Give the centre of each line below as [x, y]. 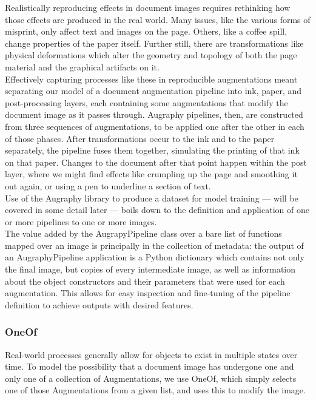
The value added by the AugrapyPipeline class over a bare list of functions [143, 233]
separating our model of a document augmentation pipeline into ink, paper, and [153, 91]
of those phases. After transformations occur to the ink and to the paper [140, 138]
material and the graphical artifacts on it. [82, 66]
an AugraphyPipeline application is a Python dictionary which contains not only [155, 257]
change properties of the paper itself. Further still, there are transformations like [154, 43]
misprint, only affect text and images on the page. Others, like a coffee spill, [146, 31]
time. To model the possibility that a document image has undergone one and [150, 366]
